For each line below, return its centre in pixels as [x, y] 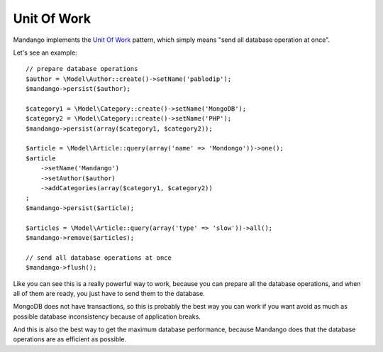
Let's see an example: [45, 53]
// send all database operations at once [99, 258]
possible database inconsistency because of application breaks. [107, 317]
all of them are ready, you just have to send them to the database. [109, 293]
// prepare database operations [82, 69]
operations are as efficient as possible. [70, 339]
